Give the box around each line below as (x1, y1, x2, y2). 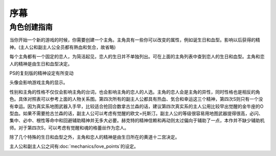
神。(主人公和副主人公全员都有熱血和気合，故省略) (9, 44, 116, 50)
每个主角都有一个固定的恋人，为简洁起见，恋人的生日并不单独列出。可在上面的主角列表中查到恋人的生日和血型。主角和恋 (9, 54, 265, 60)
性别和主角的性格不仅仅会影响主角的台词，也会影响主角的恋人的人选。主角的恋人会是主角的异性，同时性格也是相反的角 (9, 88, 260, 95)
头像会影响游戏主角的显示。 (9, 79, 68, 85)
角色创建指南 (9, 23, 53, 32)
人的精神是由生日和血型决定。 (9, 60, 73, 66)
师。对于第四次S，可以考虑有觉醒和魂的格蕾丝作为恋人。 (9, 124, 129, 130)
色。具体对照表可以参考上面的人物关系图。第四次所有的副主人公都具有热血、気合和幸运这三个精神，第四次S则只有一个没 (9, 96, 263, 102)
